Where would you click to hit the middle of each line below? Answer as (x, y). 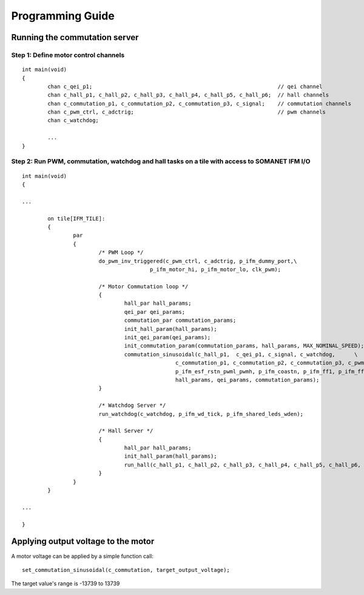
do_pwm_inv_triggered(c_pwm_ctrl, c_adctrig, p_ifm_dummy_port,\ (198, 261)
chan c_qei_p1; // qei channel (185, 86)
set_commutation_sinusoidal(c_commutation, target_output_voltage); (126, 570)
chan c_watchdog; (73, 121)
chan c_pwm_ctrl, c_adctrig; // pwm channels (187, 112)
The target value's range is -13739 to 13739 (66, 583)
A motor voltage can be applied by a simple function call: (83, 556)
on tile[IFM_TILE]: (76, 218)
